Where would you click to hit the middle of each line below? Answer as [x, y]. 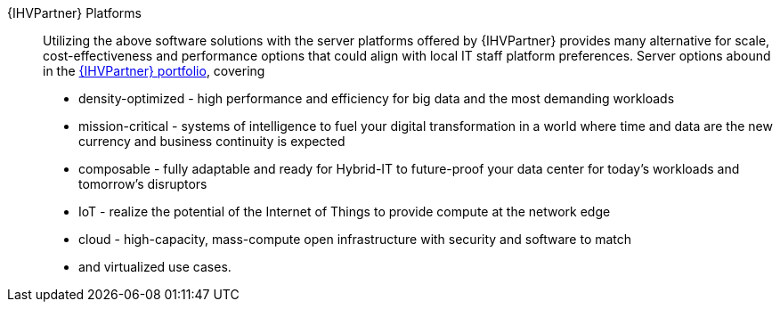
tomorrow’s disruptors [143, 184]
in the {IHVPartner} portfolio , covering [154, 71]
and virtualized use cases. [155, 267]
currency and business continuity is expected [212, 141]
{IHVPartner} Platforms [75, 13]
